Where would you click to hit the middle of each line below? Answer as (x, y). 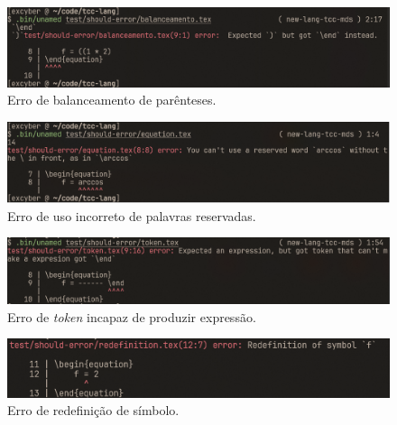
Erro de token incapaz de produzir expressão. (132, 316)
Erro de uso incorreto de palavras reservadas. (132, 215)
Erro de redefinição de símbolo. (93, 410)
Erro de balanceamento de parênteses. (112, 100)
